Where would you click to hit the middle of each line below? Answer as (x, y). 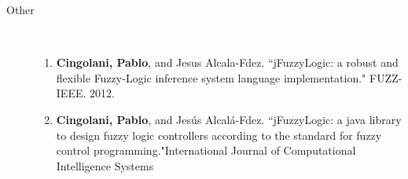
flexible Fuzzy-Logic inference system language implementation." (211, 77)
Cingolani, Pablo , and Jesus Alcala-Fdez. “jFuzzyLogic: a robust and (227, 62)
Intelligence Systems (105, 165)
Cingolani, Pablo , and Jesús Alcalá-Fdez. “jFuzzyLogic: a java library (229, 119)
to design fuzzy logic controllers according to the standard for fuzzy (219, 135)
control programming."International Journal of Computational (206, 150)
